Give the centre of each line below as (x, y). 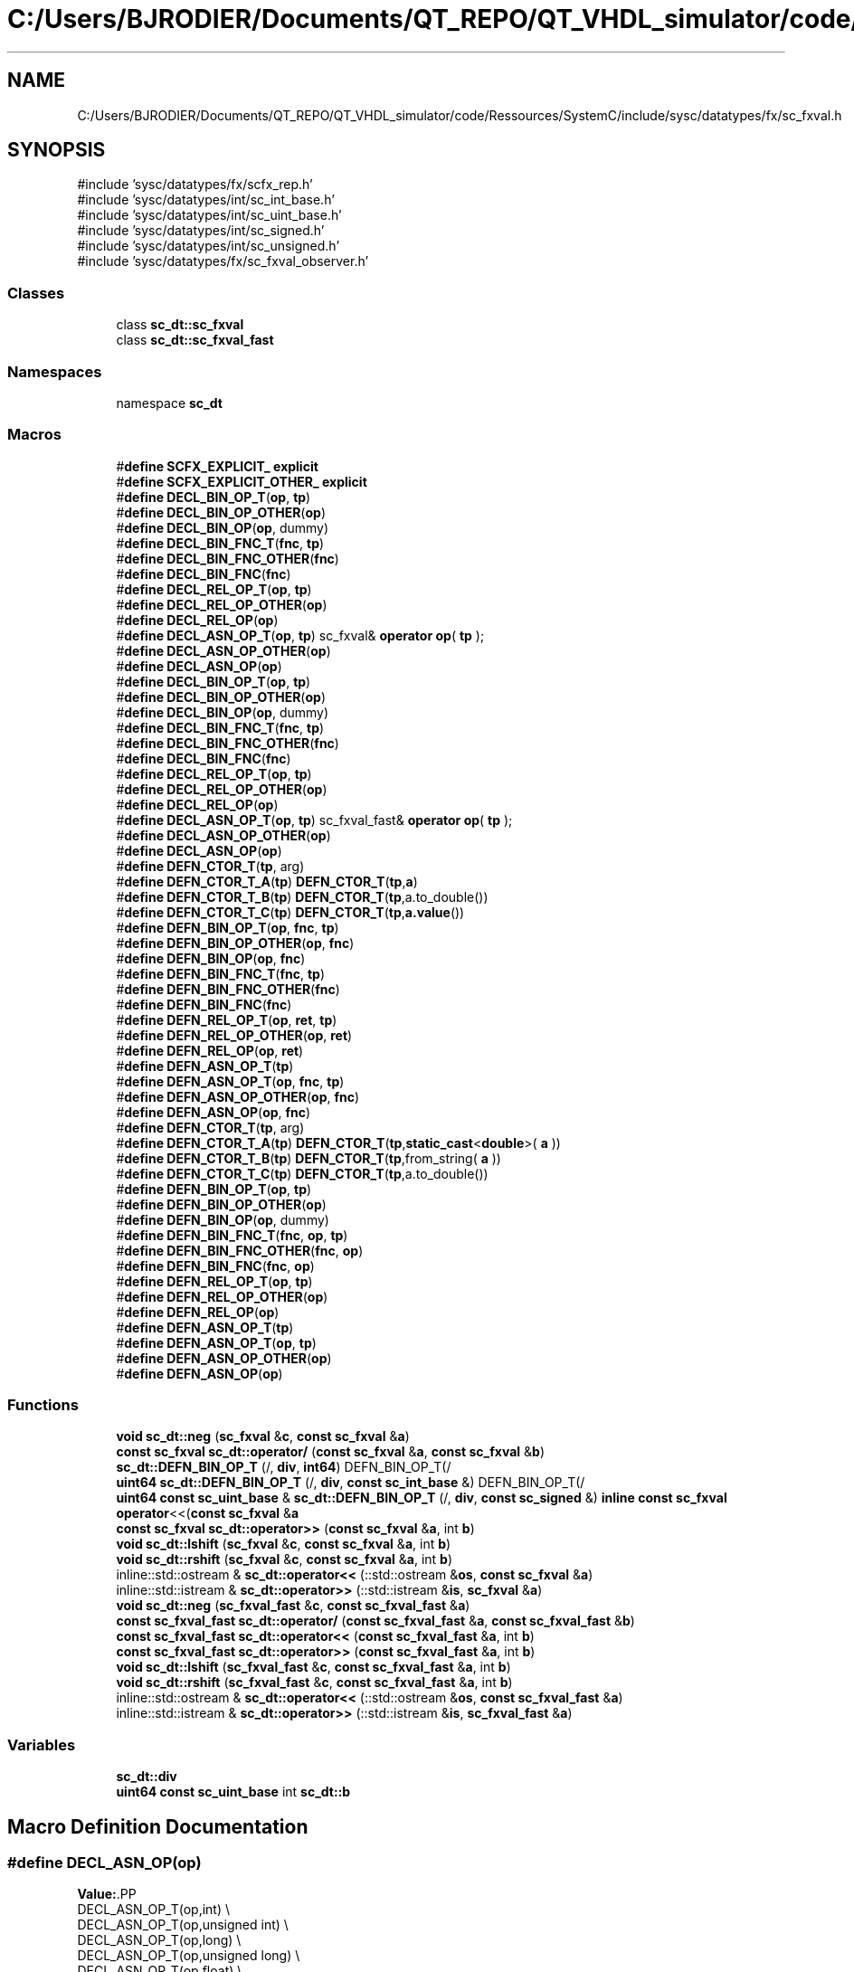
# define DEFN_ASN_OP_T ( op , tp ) (216, 1342)
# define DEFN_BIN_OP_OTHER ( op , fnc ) (235, 943)
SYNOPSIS (57, 150)
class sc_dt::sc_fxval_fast (195, 340)
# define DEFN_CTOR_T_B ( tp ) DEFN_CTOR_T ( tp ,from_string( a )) (308, 1158)
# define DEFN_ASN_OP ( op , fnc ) (213, 1112)
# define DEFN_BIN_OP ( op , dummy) (223, 1219)
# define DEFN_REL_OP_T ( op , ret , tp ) (227, 1019)
